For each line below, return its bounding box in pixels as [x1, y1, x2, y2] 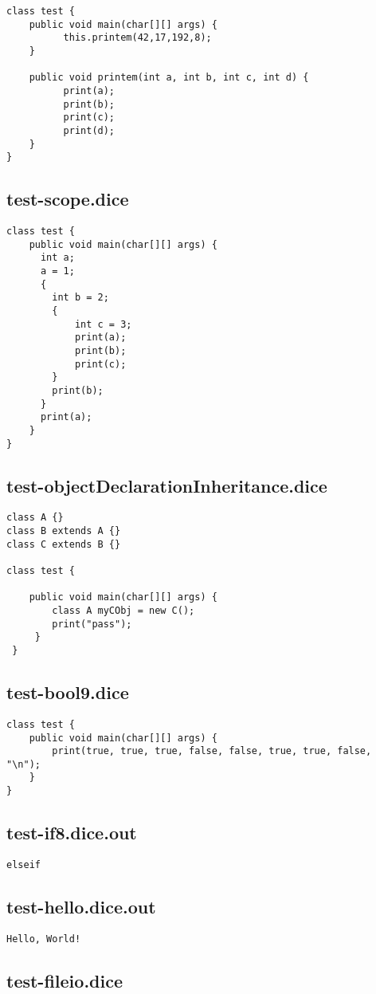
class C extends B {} [6, 538, 121, 550]
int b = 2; [52, 292, 109, 304]
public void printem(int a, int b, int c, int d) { [29, 72, 309, 84]
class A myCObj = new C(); [52, 605, 195, 617]
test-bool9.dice [6, 680, 129, 705]
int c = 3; [74, 318, 132, 330]
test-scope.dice [6, 187, 129, 211]
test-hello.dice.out [6, 894, 156, 919]
